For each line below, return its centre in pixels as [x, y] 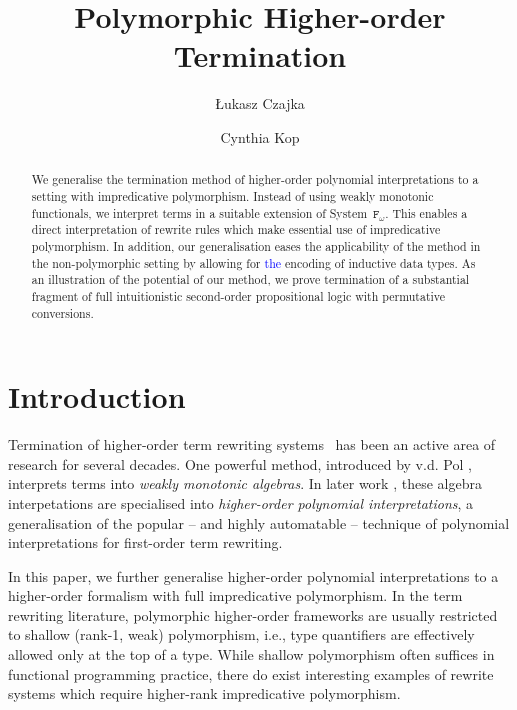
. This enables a [426, 212]
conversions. [62, 312]
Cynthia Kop [260, 136]
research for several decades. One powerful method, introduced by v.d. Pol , [240, 463]
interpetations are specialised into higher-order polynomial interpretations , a [241, 502]
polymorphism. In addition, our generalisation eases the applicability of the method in [256, 245]
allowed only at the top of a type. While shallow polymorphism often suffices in [251, 654]
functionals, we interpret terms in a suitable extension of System [199, 212]
